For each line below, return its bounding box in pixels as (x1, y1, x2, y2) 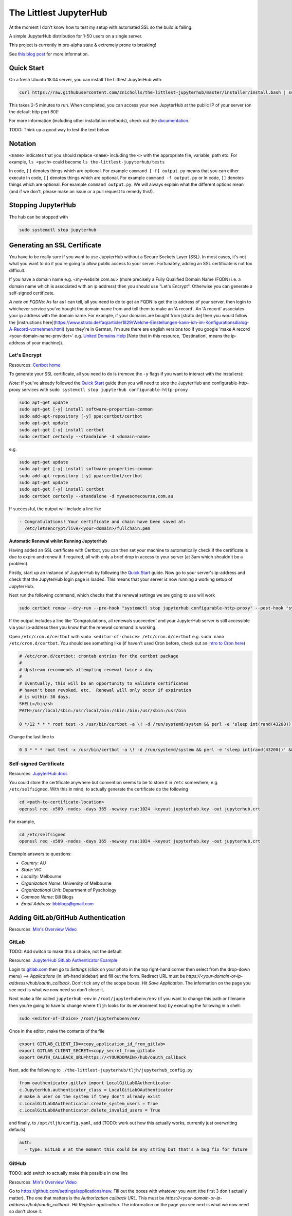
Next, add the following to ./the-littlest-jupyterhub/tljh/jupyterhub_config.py (9, 1067, 193, 1073)
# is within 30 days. (19, 694, 71, 700)
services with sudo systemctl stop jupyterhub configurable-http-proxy (21, 387, 188, 393)
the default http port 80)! (9, 108, 59, 114)
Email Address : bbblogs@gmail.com (21, 900, 94, 907)
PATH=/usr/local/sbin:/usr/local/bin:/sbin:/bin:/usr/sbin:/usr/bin (19, 708, 186, 714)
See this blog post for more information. (9, 51, 89, 57)
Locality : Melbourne (21, 874, 62, 879)
